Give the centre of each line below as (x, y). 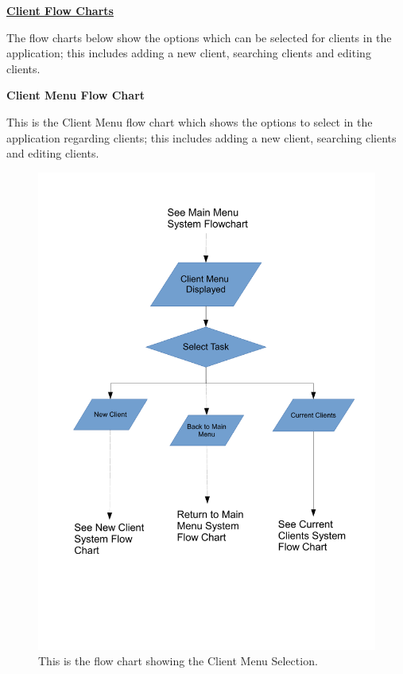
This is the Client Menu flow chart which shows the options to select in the (190, 121)
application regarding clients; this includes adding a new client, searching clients (201, 137)
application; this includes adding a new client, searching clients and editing (189, 53)
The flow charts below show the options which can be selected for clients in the (199, 37)
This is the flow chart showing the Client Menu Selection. (178, 661)
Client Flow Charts (60, 10)
